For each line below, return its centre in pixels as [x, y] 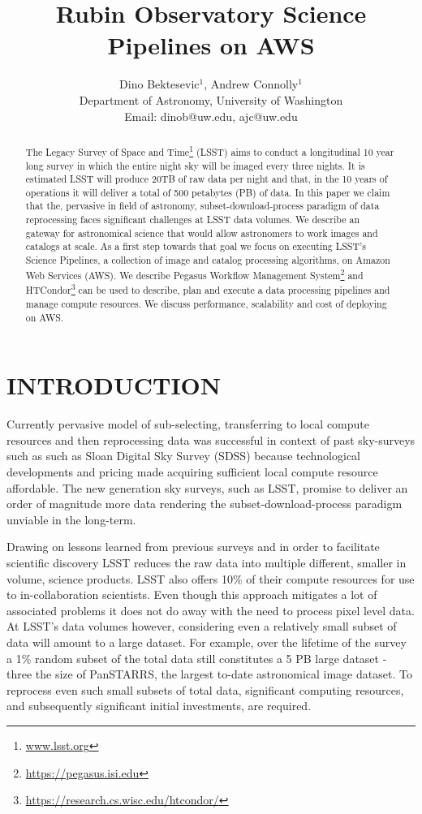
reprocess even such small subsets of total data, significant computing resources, [205, 689]
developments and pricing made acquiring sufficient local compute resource [192, 472]
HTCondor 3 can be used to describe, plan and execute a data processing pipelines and [208, 289]
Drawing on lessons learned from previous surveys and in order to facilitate [193, 547]
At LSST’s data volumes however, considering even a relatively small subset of [202, 626]
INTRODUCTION [114, 385]
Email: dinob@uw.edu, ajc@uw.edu [211, 116]
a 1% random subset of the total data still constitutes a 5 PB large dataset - [197, 658]
